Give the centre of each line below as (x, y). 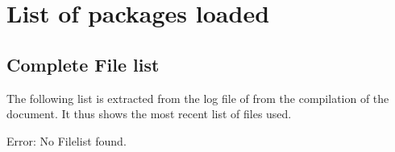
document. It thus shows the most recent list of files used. (149, 114)
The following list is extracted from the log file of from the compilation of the (198, 98)
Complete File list (83, 64)
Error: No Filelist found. (67, 140)
